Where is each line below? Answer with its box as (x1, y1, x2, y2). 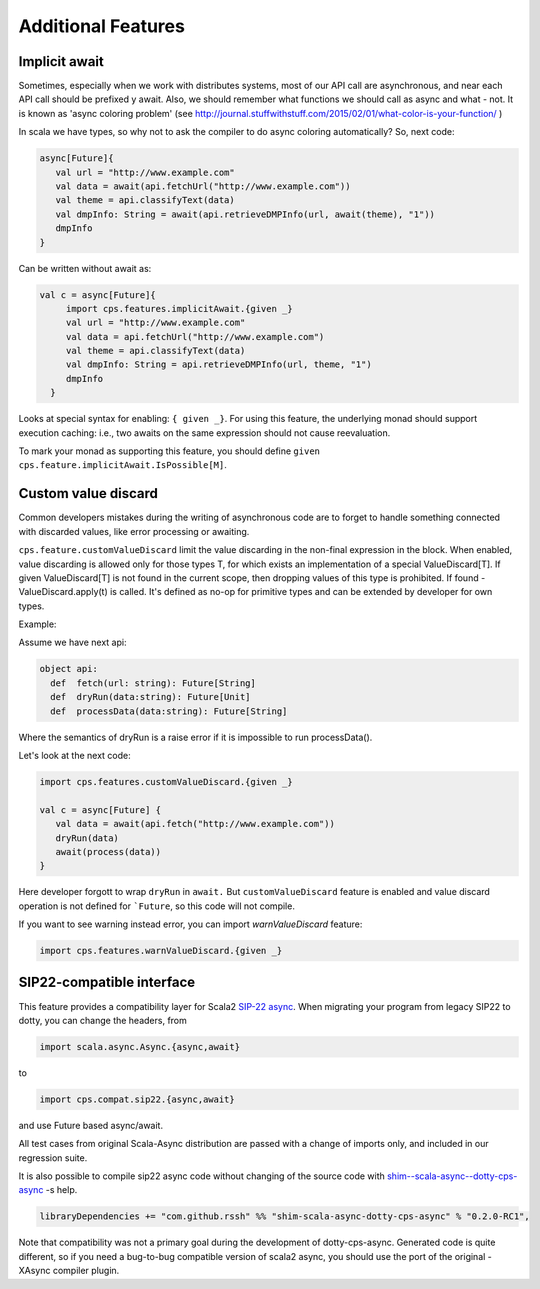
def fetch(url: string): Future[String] (50, 677, 257, 689)
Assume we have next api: (18, 636, 127, 649)
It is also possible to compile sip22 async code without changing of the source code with (18, 1170, 385, 1182)
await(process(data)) (55, 846, 162, 857)
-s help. (45, 1184, 78, 1196)
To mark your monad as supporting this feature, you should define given (18, 445, 320, 457)
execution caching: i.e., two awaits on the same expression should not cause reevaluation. (18, 426, 391, 439)
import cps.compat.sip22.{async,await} (39, 1093, 235, 1105)
